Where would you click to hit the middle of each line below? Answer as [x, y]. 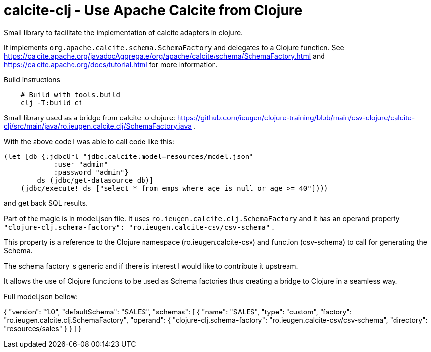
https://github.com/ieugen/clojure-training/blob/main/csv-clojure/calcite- [296, 117]
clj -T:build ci [52, 102]
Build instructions [32, 79]
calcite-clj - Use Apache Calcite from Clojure [153, 10]
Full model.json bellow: [41, 296]
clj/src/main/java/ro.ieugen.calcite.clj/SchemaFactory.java [98, 126]
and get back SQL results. [46, 203]
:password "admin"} [91, 172]
